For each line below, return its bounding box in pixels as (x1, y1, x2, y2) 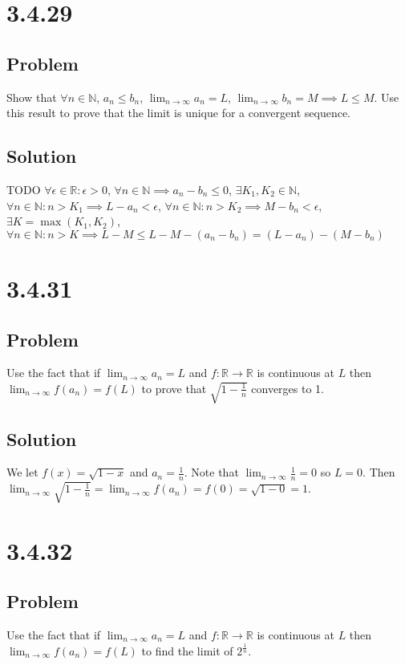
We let (6, 464, 38, 481)
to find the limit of (141, 642, 233, 659)
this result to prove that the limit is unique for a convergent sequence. (6, 104, 351, 121)
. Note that (184, 464, 239, 481)
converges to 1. (251, 379, 324, 396)
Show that (6, 88, 57, 105)
